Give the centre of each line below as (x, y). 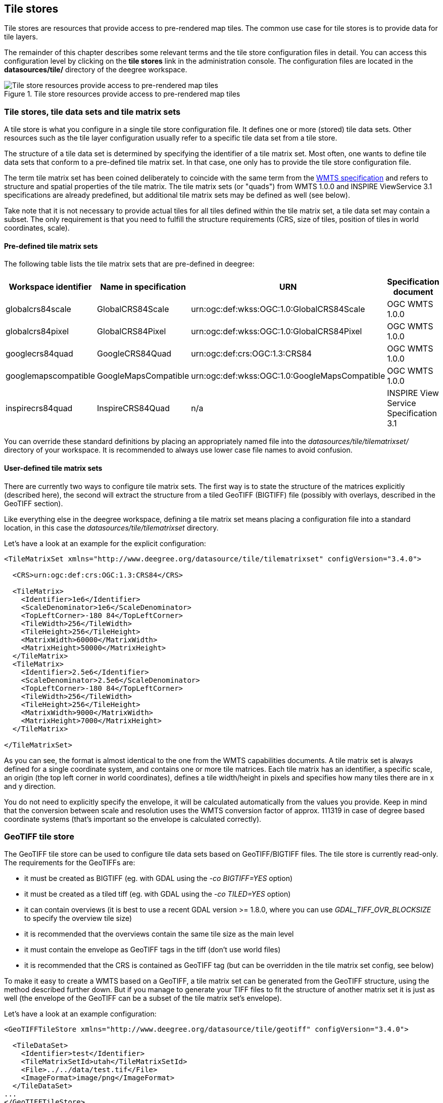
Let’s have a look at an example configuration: (80, 1014)
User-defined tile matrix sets (53, 468)
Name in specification (143, 287)
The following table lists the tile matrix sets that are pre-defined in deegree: (129, 264)
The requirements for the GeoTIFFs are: (70, 863)
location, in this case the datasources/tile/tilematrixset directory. (111, 527)
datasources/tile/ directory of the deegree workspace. (96, 70)
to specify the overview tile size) (78, 918)
